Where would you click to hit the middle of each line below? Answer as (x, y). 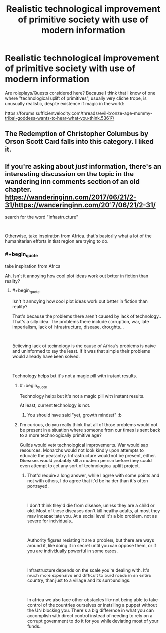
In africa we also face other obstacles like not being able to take (92, 600)
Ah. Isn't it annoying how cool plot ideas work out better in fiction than (77, 276)
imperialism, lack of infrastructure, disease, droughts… (68, 327)
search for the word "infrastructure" (42, 217)
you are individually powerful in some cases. (72, 551)
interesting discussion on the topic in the (69, 174)
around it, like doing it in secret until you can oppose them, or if (91, 546)
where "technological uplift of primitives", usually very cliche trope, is (76, 98)
